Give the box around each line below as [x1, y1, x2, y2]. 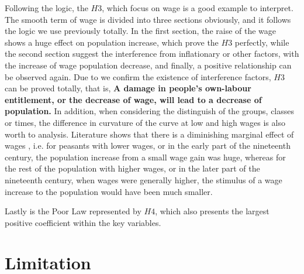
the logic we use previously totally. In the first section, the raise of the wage [5, 25, 277, 37]
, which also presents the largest [155, 205, 270, 217]
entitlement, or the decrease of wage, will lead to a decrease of [5, 93, 262, 105]
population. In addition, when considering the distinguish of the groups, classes [5, 105, 295, 117]
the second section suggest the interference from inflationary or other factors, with [5, 47, 299, 60]
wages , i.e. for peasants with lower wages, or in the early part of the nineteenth [5, 139, 291, 152]
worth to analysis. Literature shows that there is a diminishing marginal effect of [5, 128, 294, 140]
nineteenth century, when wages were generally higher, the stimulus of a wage [5, 173, 282, 186]
